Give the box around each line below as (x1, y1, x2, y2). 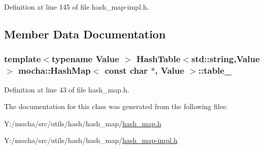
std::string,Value (191, 53, 260, 65)
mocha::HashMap (18, 64, 91, 77)
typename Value (51, 53, 119, 65)
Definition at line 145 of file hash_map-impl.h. (4, 2, 149, 12)
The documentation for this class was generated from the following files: (4, 101, 228, 112)
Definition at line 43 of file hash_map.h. (4, 84, 129, 94)
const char (105, 64, 148, 77)
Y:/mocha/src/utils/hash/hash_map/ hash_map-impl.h (4, 135, 178, 145)
